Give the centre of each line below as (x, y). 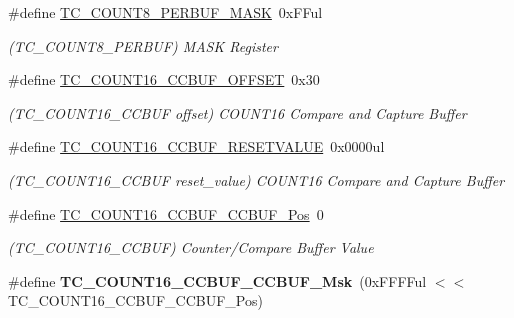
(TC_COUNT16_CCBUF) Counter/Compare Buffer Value (191, 247)
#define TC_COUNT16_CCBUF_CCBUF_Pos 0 (166, 213)
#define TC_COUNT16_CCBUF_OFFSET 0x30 (164, 79)
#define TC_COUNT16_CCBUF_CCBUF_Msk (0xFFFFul (217, 280)
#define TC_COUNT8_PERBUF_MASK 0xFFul (165, 12)
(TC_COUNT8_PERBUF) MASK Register (143, 45)
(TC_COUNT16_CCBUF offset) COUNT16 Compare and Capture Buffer (237, 112)
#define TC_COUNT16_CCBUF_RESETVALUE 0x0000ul (196, 146)
